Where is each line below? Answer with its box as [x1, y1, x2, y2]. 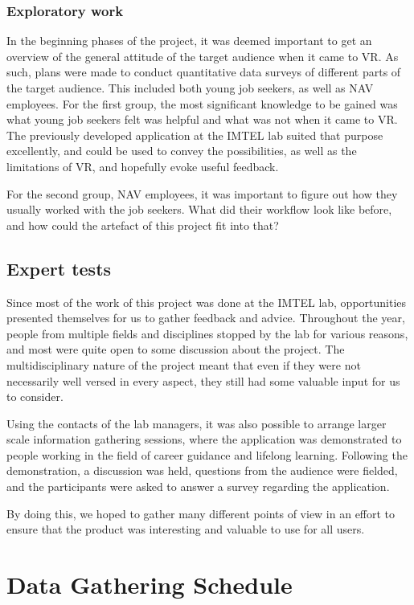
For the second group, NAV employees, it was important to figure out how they [6, 185, 398, 202]
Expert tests [6, 255, 112, 280]
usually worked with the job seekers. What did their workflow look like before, [6, 201, 392, 218]
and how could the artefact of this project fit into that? [6, 216, 279, 233]
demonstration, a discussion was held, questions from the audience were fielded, [6, 462, 398, 479]
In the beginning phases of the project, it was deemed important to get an [6, 32, 372, 49]
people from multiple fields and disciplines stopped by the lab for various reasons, [6, 325, 408, 341]
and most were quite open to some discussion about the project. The [6, 341, 345, 358]
